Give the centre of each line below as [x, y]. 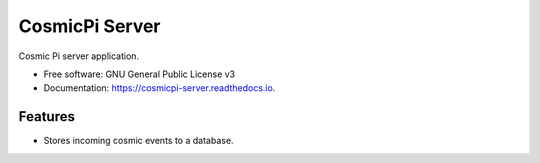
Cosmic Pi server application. [79, 56]
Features [46, 116]
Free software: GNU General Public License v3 [139, 74]
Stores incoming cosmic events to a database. [138, 141]
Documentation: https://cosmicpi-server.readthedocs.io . [159, 88]
